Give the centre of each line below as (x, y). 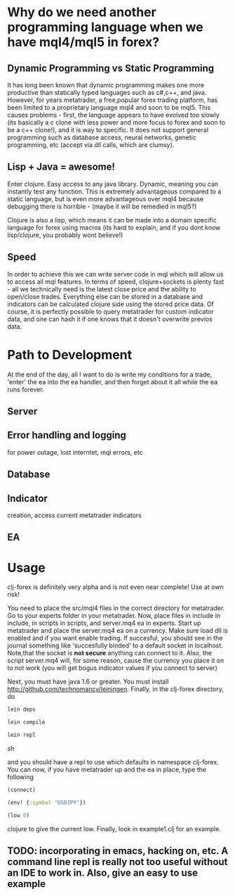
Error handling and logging (67, 435)
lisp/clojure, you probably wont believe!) (65, 235)
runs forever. (26, 389)
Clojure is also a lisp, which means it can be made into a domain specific (112, 220)
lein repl (22, 735)
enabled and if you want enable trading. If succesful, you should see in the (115, 638)
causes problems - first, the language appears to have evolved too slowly (113, 115)
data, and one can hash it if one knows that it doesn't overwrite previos (110, 319)
